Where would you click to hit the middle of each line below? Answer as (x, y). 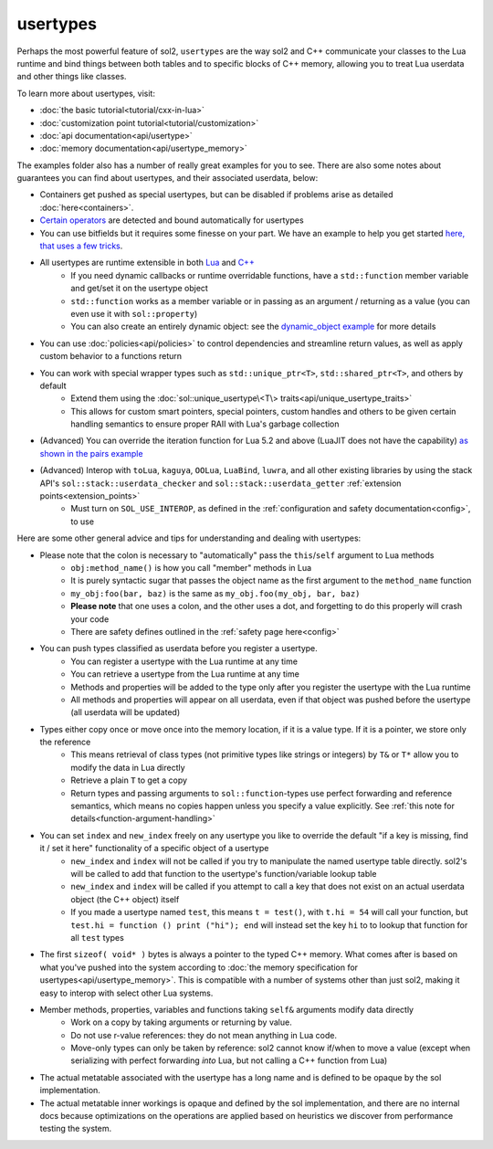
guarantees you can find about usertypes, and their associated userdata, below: (168, 178)
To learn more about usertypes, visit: (86, 93)
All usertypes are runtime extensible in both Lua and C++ (147, 263)
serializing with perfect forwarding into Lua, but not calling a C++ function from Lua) (229, 1060)
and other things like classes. (72, 77)
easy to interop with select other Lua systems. (126, 993)
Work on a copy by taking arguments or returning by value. (181, 1022)
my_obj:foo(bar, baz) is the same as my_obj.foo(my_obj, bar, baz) (215, 593)
